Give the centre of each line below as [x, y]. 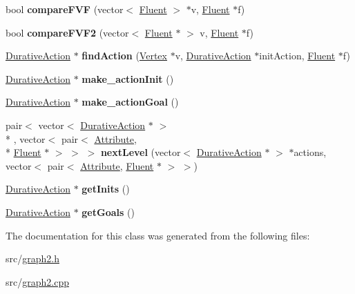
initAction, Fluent [297, 56]
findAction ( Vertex [124, 56]
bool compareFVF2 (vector [67, 32]
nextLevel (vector [141, 152]
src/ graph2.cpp [37, 281]
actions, [310, 152]
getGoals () [108, 212]
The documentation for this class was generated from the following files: [158, 235]
